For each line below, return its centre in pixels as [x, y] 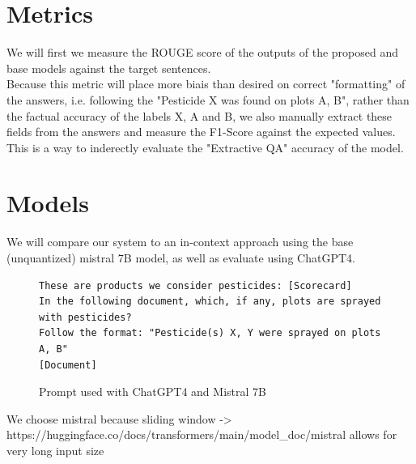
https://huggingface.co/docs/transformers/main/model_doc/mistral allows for [202, 434]
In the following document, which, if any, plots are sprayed [210, 302]
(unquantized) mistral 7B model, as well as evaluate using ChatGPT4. [181, 258]
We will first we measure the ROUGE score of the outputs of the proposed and [203, 52]
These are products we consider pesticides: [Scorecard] [195, 285]
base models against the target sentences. [109, 68]
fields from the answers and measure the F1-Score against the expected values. [201, 132]
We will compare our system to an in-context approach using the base [180, 242]
